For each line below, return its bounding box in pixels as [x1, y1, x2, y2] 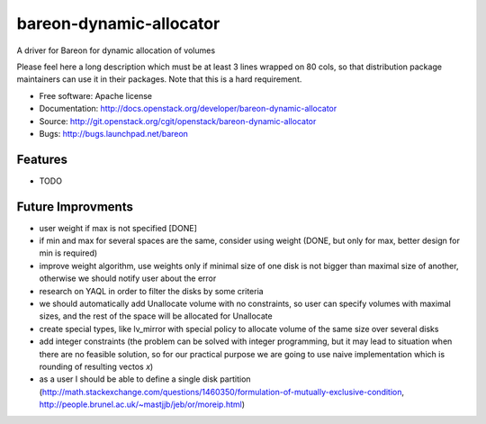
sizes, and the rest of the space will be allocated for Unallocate [39, 311, 274, 321]
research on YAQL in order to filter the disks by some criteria [39, 285, 265, 296]
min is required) [39, 248, 98, 258]
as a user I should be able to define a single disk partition [39, 374, 251, 384]
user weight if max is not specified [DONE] [39, 222, 198, 233]
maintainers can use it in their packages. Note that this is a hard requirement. [16, 74, 302, 85]
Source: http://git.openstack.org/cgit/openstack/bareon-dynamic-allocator [39, 115, 317, 126]
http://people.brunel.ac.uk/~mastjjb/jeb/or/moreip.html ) [39, 399, 246, 410]
